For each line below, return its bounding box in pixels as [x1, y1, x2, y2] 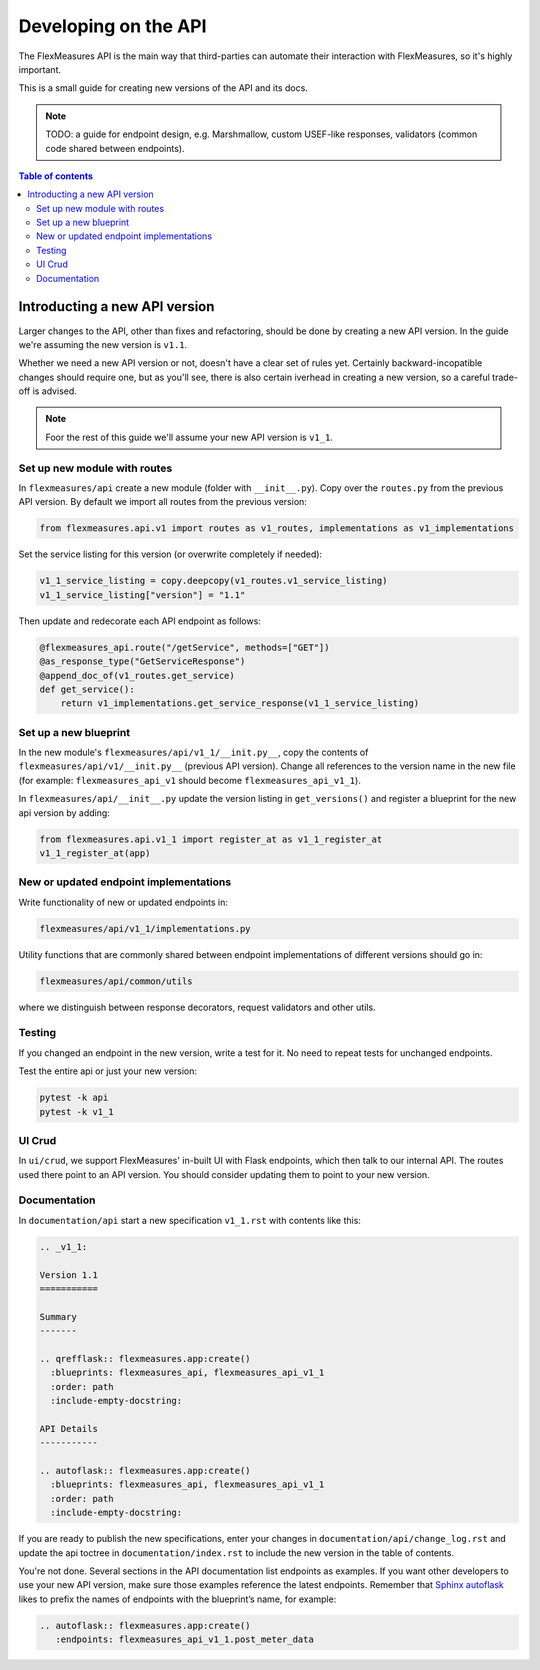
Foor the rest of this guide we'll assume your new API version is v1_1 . [45, 431, 334, 443]
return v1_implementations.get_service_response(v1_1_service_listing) [60, 698, 420, 709]
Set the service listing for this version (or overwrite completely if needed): [18, 548, 323, 560]
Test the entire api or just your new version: [18, 1065, 198, 1077]
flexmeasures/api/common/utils [39, 975, 194, 987]
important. [18, 63, 62, 75]
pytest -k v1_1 [39, 1106, 114, 1117]
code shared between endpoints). [45, 142, 185, 154]
